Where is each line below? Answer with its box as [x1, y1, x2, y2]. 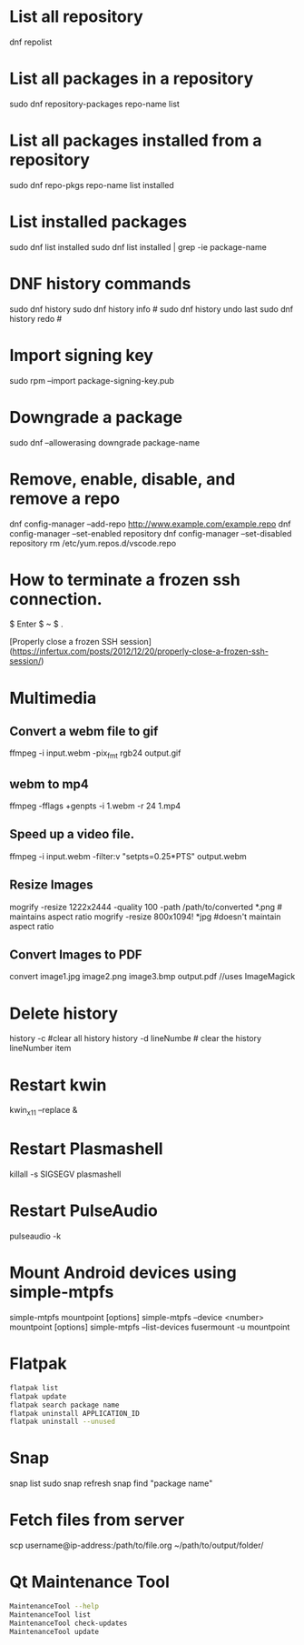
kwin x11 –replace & [9, 1105, 78, 1118]
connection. [9, 588, 103, 609]
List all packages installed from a [9, 130, 262, 151]
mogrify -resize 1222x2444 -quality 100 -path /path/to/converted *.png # [9, 901, 283, 912]
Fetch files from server [9, 1510, 185, 1530]
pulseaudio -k [9, 1230, 62, 1242]
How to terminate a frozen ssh [9, 569, 240, 590]
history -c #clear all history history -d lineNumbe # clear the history [9, 1033, 261, 1044]
